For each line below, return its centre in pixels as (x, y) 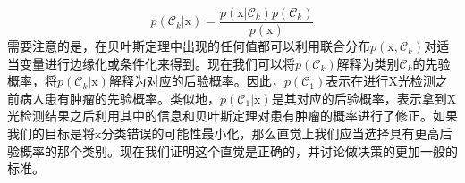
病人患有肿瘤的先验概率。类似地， (119, 98)
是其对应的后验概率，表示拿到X (364, 98)
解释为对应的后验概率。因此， (196, 81)
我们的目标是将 (51, 133)
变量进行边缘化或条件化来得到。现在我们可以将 (157, 63)
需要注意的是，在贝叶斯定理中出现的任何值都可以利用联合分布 (189, 46)
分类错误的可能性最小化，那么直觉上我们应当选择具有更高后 (277, 133)
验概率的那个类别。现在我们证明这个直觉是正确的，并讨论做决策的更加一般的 (232, 150)
